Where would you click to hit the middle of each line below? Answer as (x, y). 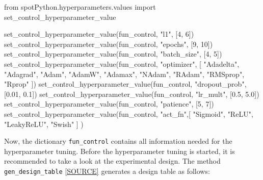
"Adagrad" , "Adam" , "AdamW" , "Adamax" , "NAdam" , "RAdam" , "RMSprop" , (124, 74)
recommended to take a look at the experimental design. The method (112, 161)
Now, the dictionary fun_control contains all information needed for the (118, 141)
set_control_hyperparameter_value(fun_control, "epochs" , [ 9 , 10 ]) (109, 44)
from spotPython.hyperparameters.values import (80, 7)
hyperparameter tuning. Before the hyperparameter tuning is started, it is (120, 151)
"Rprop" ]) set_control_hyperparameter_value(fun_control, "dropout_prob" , (125, 84)
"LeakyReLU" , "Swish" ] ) (44, 124)
